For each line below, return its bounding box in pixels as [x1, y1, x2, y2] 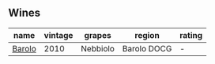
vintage [43, 29, 74, 40]
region [134, 29, 160, 40]
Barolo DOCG [122, 43, 172, 54]
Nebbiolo [81, 43, 115, 54]
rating [179, 29, 203, 40]
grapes [84, 29, 112, 40]
